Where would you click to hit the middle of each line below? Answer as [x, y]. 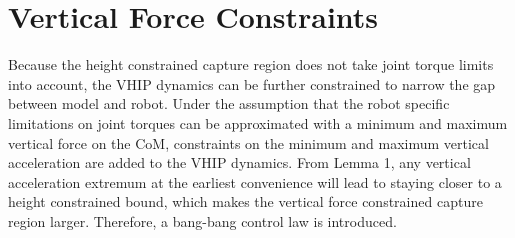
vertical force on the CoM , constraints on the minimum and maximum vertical [248, 142]
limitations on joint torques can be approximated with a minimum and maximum [258, 122]
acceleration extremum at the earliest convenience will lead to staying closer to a [255, 181]
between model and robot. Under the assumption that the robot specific [229, 103]
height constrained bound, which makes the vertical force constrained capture [245, 201]
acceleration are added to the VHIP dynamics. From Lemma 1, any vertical [239, 162]
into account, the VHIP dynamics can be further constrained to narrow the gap [252, 83]
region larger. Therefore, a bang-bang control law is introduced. [202, 220]
